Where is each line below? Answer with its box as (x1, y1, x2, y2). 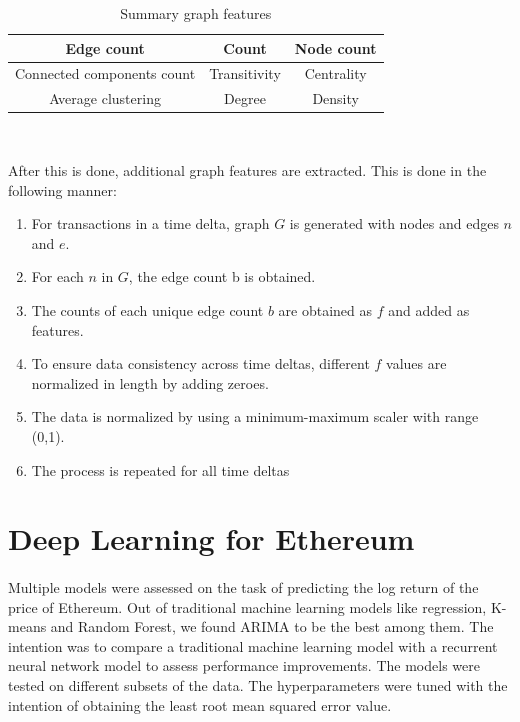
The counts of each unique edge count (31, 299, 264, 320)
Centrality (304, 63, 367, 84)
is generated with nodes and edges (289, 213, 499, 234)
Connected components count (15, 63, 196, 84)
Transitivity (209, 63, 281, 84)
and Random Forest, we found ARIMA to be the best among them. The (50, 616, 494, 637)
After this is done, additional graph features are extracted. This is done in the (8, 159, 487, 180)
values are (386, 353, 447, 374)
